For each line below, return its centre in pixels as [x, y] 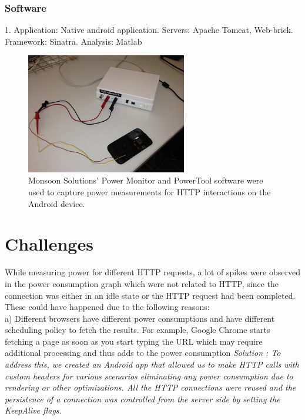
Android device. [57, 203]
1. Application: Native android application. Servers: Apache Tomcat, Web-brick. [149, 30]
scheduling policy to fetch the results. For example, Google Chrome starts [138, 330]
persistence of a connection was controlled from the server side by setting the [143, 399]
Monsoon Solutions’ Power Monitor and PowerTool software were [146, 180]
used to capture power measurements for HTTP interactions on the [150, 192]
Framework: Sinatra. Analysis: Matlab [73, 41]
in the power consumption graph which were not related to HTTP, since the [142, 283]
